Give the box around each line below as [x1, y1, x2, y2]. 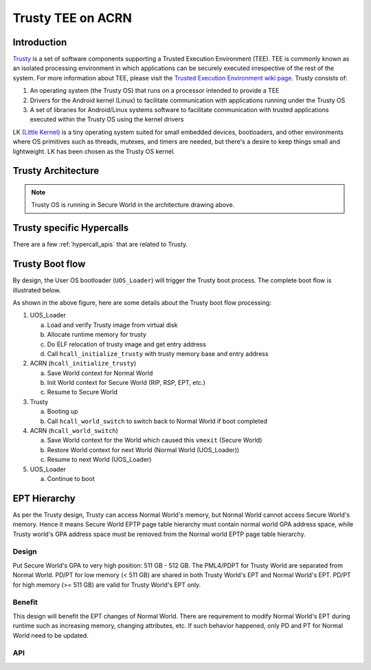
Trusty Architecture [12, 165, 100, 177]
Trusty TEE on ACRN [12, 10, 132, 25]
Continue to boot [47, 475, 95, 482]
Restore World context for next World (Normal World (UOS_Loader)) [47, 445, 240, 454]
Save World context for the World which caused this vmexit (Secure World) [47, 436, 262, 445]
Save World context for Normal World [47, 368, 153, 377]
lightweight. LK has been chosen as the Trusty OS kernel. [12, 147, 175, 155]
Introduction [12, 36, 67, 48]
